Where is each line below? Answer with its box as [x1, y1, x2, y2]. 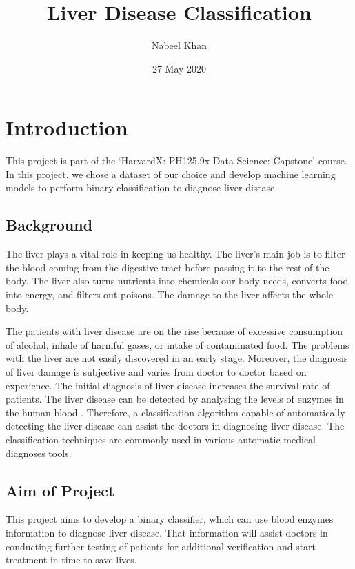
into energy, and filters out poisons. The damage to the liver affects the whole [6, 287, 334, 302]
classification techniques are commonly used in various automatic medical [6, 432, 316, 446]
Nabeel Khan [151, 38, 207, 52]
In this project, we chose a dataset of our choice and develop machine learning [6, 166, 336, 181]
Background [6, 214, 93, 235]
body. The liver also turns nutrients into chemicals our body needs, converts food [6, 273, 349, 288]
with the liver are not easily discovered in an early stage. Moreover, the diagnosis [6, 351, 348, 365]
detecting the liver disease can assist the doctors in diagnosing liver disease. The [6, 418, 345, 433]
